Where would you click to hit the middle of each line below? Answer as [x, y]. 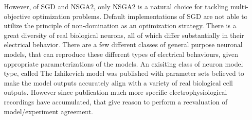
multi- [239, 6]
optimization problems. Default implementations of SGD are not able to [140, 16]
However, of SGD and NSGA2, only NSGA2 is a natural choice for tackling [116, 6]
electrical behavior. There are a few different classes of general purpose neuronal [123, 44]
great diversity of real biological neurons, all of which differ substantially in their [124, 35]
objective [17, 16]
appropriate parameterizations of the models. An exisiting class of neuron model [124, 63]
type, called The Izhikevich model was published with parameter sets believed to [124, 73]
